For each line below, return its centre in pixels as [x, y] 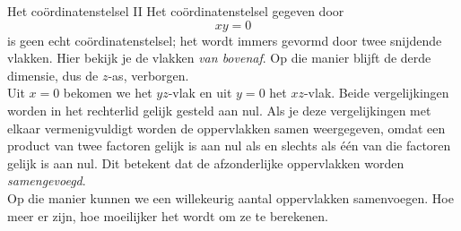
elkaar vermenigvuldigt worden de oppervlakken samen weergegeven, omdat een [226, 128]
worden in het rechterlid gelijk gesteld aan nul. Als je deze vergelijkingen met [219, 110]
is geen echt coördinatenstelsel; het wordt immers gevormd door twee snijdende [225, 40]
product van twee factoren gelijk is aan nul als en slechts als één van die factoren [229, 145]
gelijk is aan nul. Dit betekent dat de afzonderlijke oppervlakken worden [206, 163]
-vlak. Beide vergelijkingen [376, 93]
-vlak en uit [200, 93]
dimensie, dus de [53, 75]
